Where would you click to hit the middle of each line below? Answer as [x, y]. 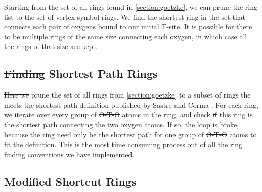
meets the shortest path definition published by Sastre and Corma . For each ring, [131, 104]
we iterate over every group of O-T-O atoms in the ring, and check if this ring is [128, 114]
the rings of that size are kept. [51, 46]
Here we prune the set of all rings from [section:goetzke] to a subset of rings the [127, 95]
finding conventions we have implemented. [69, 154]
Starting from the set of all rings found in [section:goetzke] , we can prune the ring [131, 7]
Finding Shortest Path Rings [81, 74]
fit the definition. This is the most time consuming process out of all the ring [123, 144]
